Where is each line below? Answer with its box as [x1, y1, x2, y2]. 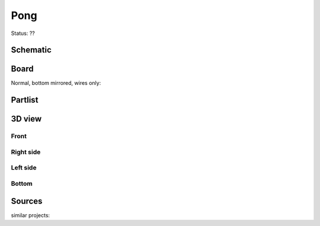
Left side [11, 164, 37, 172]
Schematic [11, 45, 52, 55]
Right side [11, 148, 41, 156]
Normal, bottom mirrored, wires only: [11, 79, 101, 87]
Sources [11, 196, 43, 206]
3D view [11, 114, 42, 124]
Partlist [11, 95, 39, 105]
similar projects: [11, 211, 50, 219]
